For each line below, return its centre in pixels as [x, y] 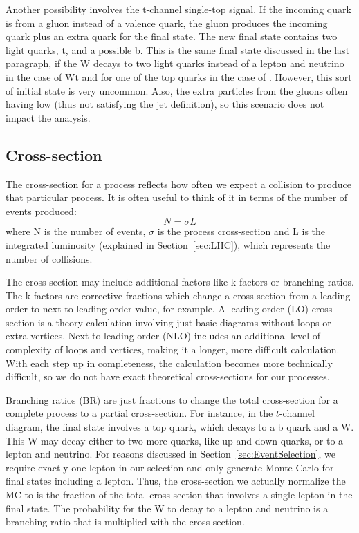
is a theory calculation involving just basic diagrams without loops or [184, 322]
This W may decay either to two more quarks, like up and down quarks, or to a [175, 440]
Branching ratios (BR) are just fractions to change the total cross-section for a [172, 399]
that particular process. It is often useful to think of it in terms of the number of [177, 197]
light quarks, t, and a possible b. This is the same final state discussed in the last [178, 49]
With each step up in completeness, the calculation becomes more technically [169, 363]
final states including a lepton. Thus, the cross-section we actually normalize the [176, 481]
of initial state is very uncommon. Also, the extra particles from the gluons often [177, 90]
